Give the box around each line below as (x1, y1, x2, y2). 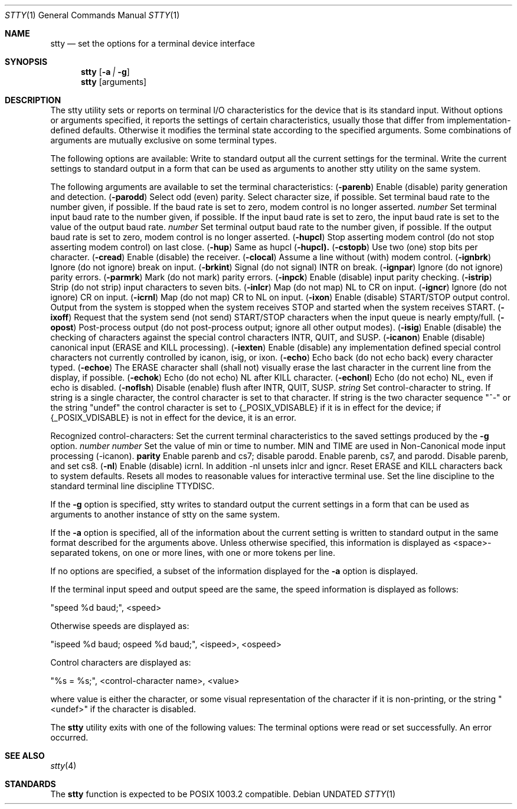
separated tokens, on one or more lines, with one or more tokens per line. (50, 548, 336, 558)
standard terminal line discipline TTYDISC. (50, 481, 215, 491)
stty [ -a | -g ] (81, 67, 130, 77)
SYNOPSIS (5, 57, 48, 67)
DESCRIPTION (5, 95, 61, 105)
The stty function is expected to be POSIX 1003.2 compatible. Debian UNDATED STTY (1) (50, 789, 396, 799)
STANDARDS (5, 779, 56, 789)
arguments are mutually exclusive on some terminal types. (50, 135, 277, 145)
